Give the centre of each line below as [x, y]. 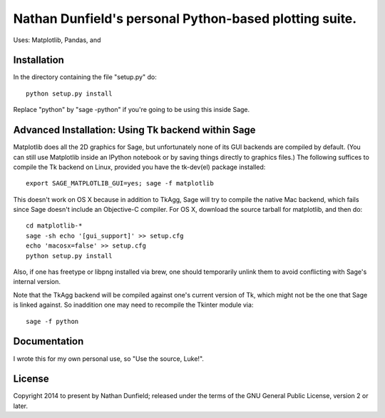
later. [21, 406]
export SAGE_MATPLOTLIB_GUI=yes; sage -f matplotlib [120, 183]
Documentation [48, 341]
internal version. [37, 282]
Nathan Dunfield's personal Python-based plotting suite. [185, 19]
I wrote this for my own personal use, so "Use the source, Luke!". [109, 358]
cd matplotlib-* [54, 226]
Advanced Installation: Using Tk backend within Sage [134, 130]
